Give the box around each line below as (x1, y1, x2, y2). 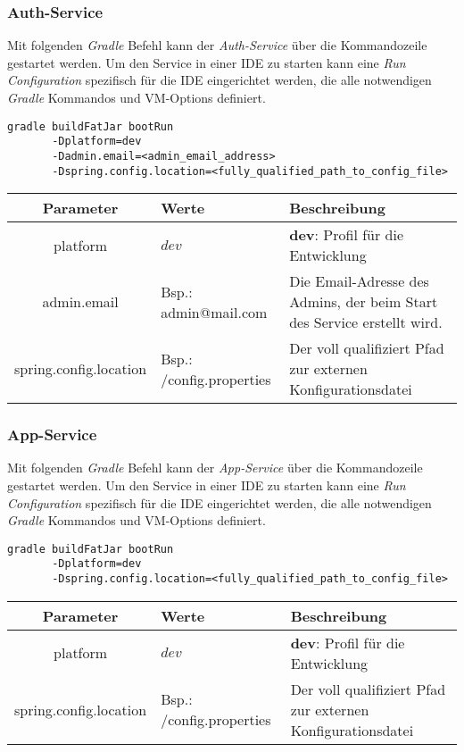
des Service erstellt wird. (289, 312, 443, 333)
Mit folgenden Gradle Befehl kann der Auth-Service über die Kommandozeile (7, 36, 427, 54)
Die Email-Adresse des (289, 271, 429, 292)
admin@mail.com (161, 301, 268, 322)
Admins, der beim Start (289, 291, 438, 313)
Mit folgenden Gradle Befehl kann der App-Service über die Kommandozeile (7, 458, 423, 477)
